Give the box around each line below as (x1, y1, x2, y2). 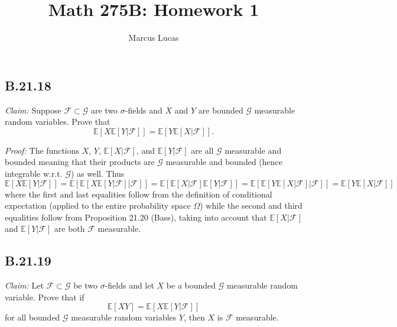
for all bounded (5, 311, 60, 323)
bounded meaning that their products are (5, 156, 155, 168)
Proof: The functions (5, 144, 80, 156)
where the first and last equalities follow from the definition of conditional (5, 187, 272, 200)
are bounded (198, 103, 243, 116)
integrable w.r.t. (5, 167, 63, 179)
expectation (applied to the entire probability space (5, 199, 191, 212)
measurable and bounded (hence (165, 156, 283, 168)
